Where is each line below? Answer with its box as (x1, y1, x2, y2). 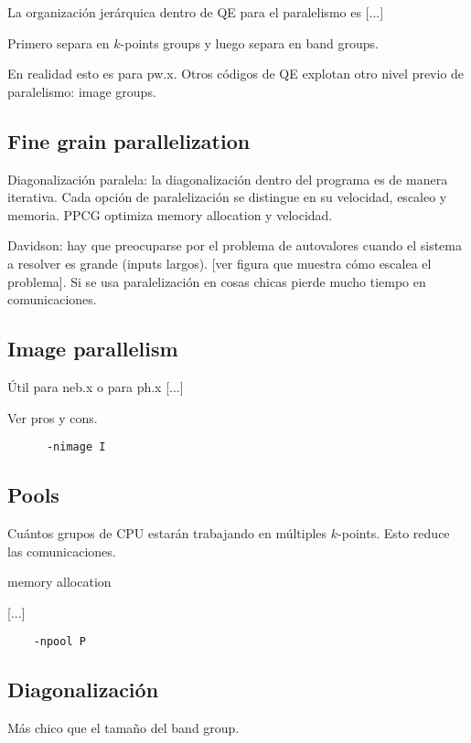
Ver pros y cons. (7, 408, 98, 427)
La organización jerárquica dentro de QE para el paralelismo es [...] (7, 3, 384, 21)
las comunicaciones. (7, 541, 116, 560)
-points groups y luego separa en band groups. (120, 33, 379, 52)
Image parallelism (7, 334, 178, 363)
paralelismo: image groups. (7, 81, 156, 101)
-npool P (33, 635, 86, 649)
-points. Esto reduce (337, 523, 450, 542)
